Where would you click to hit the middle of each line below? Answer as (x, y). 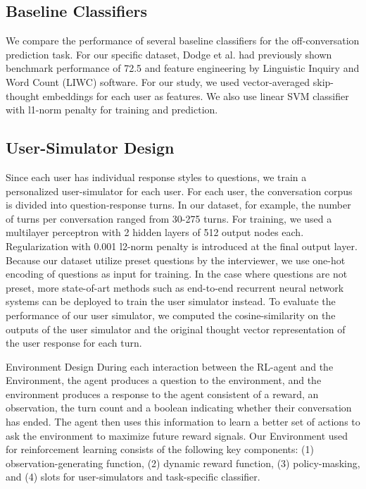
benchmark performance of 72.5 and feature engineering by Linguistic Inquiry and (183, 68)
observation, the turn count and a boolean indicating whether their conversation (179, 408)
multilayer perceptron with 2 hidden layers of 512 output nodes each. (155, 232)
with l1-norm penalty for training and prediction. (112, 110)
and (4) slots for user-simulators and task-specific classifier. (133, 477)
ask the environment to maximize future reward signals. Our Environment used (177, 435)
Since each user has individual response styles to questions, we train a (156, 177)
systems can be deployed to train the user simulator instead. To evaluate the (171, 301)
